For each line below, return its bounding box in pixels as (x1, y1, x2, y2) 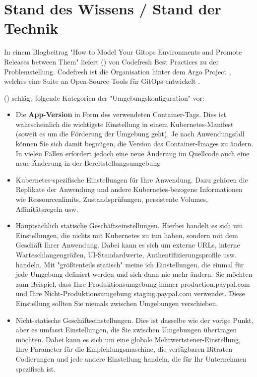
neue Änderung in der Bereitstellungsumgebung (15, 158, 161, 168)
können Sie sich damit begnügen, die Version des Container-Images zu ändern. (15, 138, 254, 149)
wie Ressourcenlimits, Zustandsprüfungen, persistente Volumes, (15, 194, 208, 204)
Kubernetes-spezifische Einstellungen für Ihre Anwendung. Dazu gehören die (15, 174, 248, 185)
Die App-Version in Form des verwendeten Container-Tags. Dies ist (15, 109, 226, 120)
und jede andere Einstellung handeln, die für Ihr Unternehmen (56, 353, 247, 364)
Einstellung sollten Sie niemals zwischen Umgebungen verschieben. (15, 298, 218, 308)
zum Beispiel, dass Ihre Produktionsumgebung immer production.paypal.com (15, 278, 250, 289)
